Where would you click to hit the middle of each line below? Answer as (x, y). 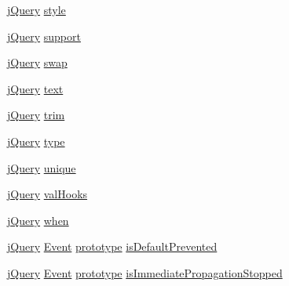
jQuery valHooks (48, 194)
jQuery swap (37, 62)
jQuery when (38, 220)
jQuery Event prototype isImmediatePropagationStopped (145, 272)
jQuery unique (42, 167)
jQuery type (36, 141)
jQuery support (44, 36)
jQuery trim (36, 115)
